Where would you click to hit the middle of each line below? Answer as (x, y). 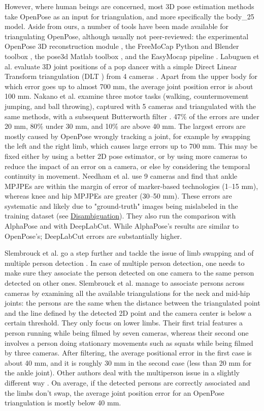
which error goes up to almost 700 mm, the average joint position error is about (129, 86)
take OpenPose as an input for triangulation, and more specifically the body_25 (129, 16)
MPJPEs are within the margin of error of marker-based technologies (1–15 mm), (131, 186)
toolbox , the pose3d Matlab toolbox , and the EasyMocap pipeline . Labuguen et (132, 56)
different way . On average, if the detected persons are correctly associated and (127, 382)
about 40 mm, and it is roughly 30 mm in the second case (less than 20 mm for (128, 362)
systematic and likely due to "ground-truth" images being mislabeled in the (121, 205)
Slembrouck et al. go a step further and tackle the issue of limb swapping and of (129, 253)
